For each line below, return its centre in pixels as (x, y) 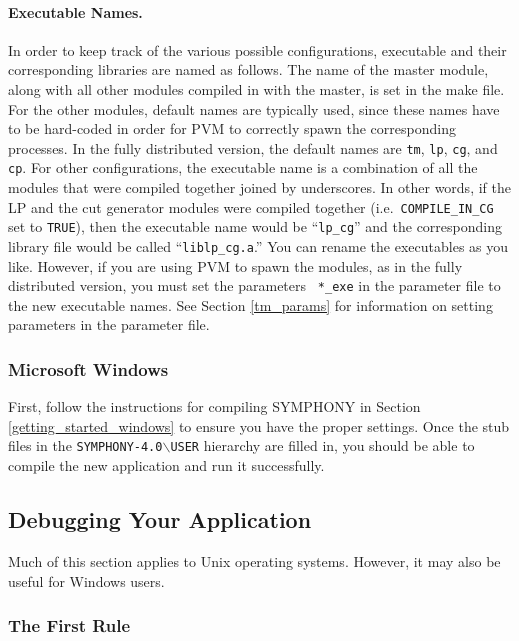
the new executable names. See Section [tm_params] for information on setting (250, 304)
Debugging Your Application (160, 519)
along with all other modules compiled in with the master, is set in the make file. (256, 88)
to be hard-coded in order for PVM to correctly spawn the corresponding (232, 128)
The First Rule (69, 625)
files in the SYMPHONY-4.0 (85, 445)
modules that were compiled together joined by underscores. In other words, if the (259, 187)
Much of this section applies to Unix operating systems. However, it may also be (254, 560)
